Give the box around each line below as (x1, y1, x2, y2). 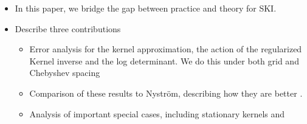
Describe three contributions (15, 22, 121, 35)
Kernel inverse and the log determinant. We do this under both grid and (29, 54, 299, 67)
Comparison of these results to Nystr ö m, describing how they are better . (29, 86, 303, 99)
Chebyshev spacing (29, 66, 100, 79)
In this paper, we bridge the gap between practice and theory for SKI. (15, 2, 277, 14)
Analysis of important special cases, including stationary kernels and (29, 107, 285, 120)
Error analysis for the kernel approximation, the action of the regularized (29, 43, 302, 55)
